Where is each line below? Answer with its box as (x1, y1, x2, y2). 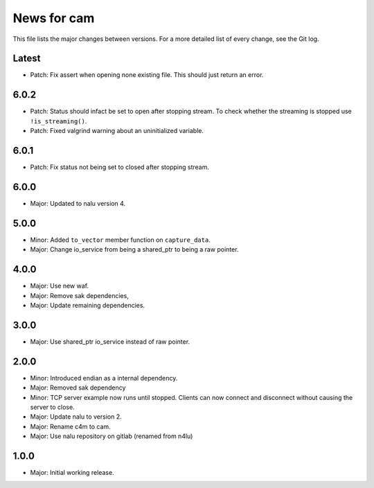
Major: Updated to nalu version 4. (30, 199, 126, 207)
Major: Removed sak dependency (30, 383, 126, 392)
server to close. (30, 403, 75, 411)
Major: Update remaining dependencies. (30, 301, 145, 309)
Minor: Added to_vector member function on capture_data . (30, 236, 211, 244)
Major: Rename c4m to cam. (30, 422, 111, 430)
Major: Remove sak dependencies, (30, 291, 130, 299)
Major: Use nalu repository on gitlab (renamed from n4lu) (30, 432, 193, 440)
